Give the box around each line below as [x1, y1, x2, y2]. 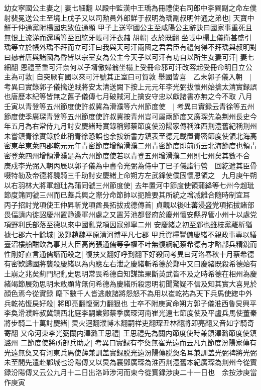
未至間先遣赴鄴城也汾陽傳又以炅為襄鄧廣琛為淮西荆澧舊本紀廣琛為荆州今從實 [4, 357, 257, 367]
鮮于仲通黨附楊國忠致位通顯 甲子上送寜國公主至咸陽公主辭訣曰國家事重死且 [4, 22, 252, 33]
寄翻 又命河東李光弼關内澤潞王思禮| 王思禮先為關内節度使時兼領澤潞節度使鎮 [4, 327, 257, 338]
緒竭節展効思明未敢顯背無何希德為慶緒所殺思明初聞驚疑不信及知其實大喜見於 [4, 278, 257, 288]
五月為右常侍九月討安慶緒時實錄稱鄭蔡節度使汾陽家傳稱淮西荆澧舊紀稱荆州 [11, 121, 257, 131]
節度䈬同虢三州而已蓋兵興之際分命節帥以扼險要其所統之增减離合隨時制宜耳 [4, 189, 250, 200]
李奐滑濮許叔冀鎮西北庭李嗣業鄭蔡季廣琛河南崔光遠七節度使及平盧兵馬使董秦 [4, 308, 257, 318]
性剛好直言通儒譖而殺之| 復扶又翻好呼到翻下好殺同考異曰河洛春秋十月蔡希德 [4, 248, 254, 259]
